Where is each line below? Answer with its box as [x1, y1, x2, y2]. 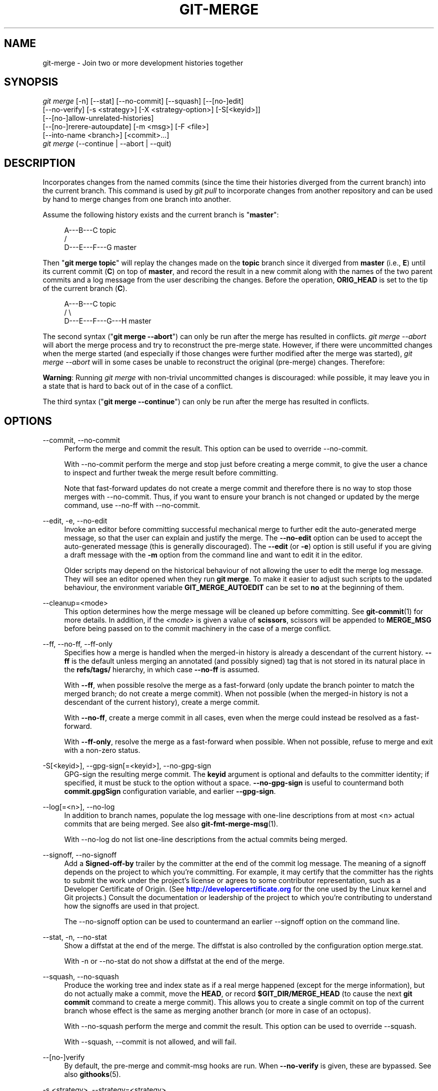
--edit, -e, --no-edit [42, 516, 107, 525]
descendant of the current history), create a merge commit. [64, 698, 260, 707]
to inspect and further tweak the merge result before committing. [64, 468, 278, 477]
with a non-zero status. [64, 746, 140, 755]
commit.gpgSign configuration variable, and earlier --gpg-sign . [64, 787, 276, 796]
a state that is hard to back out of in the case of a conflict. [42, 382, 233, 391]
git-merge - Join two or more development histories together [42, 58, 243, 67]
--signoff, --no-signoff [42, 851, 117, 860]
